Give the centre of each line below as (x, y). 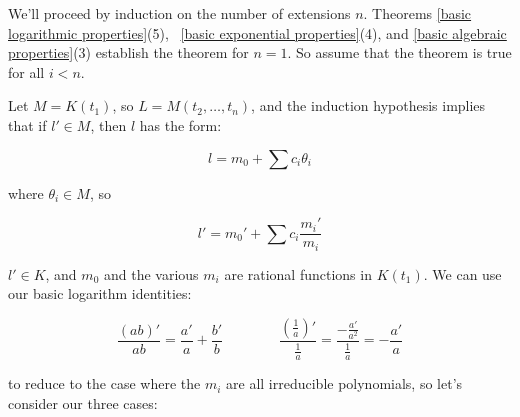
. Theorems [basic (417, 13)
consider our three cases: (83, 402)
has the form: (180, 124)
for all (26, 71)
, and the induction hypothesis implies (368, 105)
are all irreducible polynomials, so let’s (344, 383)
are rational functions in (298, 273)
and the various (151, 273)
